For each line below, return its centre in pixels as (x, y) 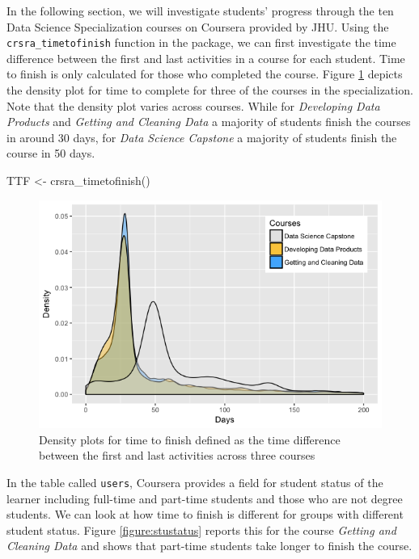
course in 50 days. (51, 153)
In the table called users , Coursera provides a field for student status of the (195, 483)
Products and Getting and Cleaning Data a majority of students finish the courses (209, 122)
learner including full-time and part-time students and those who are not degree (205, 498)
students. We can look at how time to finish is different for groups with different (205, 514)
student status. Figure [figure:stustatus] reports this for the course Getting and (201, 530)
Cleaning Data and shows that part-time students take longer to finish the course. (209, 546)
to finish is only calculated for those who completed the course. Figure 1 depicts (205, 74)
